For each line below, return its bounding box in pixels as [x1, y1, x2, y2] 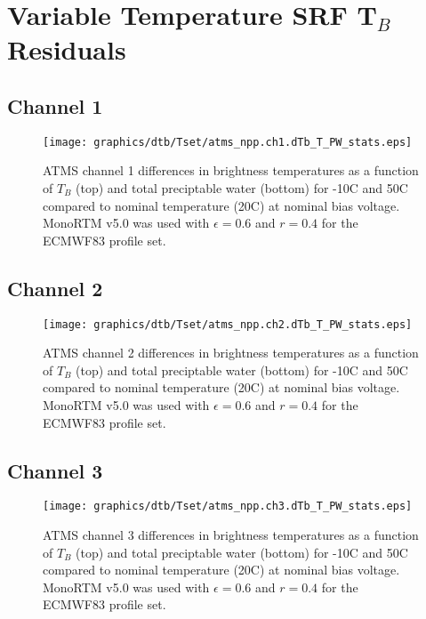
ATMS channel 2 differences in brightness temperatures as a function [43, 343, 419, 362]
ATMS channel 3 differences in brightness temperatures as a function [43, 526, 419, 544]
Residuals [7, 31, 126, 68]
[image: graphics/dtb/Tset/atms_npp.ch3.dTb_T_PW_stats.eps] [43, 500, 413, 513]
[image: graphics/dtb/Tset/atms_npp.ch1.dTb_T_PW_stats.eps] [43, 135, 413, 149]
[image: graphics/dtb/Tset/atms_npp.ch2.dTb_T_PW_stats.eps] [43, 318, 413, 331]
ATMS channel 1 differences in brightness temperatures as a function [43, 161, 419, 180]
